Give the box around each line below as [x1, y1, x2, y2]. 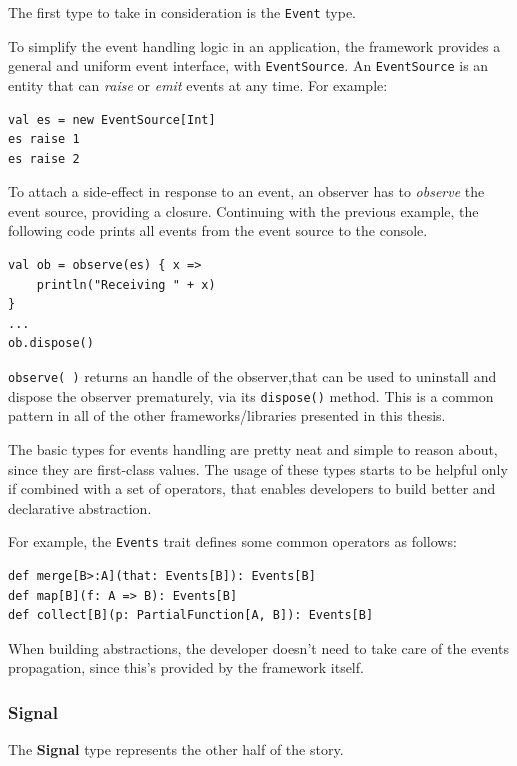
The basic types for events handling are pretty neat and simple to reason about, [8, 438, 498, 459]
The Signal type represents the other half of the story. [8, 739, 344, 760]
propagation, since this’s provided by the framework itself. [8, 657, 364, 678]
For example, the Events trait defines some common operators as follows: [8, 531, 457, 552]
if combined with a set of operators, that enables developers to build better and [8, 478, 496, 499]
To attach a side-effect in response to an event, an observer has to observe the [8, 181, 485, 202]
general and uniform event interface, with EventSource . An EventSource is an [8, 55, 489, 76]
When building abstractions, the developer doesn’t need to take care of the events [8, 637, 509, 658]
